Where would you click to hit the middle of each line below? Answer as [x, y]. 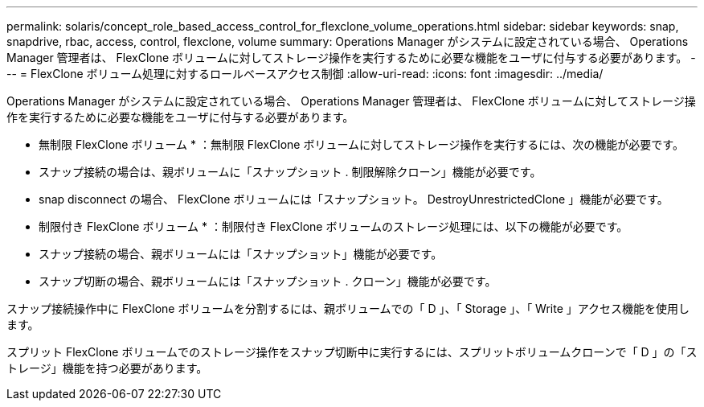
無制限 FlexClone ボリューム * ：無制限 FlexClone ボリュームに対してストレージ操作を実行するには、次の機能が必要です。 [361, 144]
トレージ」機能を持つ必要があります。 [107, 368]
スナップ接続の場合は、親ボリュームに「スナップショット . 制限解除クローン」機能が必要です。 [290, 172]
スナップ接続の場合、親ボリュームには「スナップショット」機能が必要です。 [241, 254]
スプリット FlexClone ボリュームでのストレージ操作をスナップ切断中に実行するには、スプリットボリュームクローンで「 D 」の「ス [352, 352]
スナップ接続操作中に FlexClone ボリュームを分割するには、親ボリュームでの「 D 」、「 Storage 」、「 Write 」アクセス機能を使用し [348, 308]
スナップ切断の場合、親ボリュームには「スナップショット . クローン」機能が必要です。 [268, 281]
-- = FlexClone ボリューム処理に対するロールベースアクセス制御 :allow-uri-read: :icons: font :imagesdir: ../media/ [305, 74]
